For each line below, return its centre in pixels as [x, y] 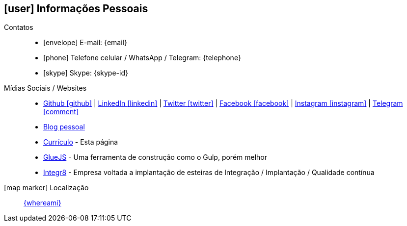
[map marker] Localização [46, 188]
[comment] [61, 112]
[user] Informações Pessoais [76, 9]
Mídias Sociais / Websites [45, 88]
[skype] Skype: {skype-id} [86, 73]
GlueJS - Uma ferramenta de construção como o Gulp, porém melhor [155, 157]
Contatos [19, 27]
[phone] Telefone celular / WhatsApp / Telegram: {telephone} [142, 58]
